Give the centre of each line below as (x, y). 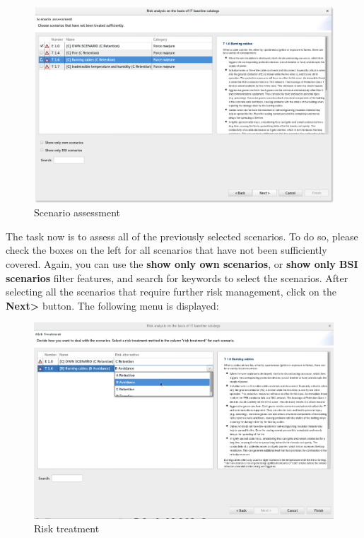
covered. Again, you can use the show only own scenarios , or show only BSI (182, 264)
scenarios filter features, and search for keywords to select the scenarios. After (177, 277)
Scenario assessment (77, 212)
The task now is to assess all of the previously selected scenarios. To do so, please (182, 236)
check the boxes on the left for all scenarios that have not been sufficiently (166, 250)
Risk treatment (67, 528)
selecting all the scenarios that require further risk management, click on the (171, 292)
